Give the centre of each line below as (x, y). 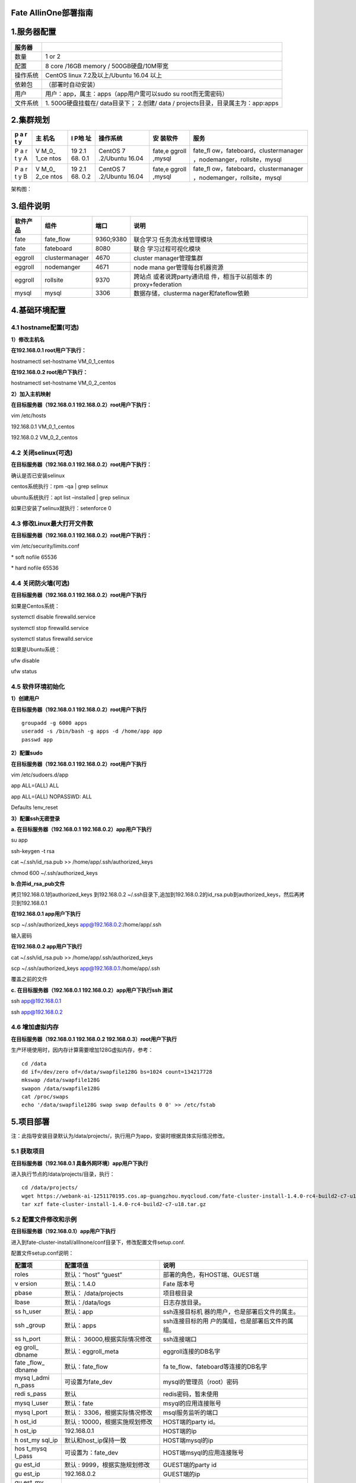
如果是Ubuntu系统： (36, 650)
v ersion (26, 1284)
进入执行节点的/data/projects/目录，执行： (63, 1174)
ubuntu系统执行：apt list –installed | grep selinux (70, 497)
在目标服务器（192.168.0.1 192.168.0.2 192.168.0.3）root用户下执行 (94, 1039)
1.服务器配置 (34, 32)
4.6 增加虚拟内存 (35, 1027)
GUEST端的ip (182, 1474)
